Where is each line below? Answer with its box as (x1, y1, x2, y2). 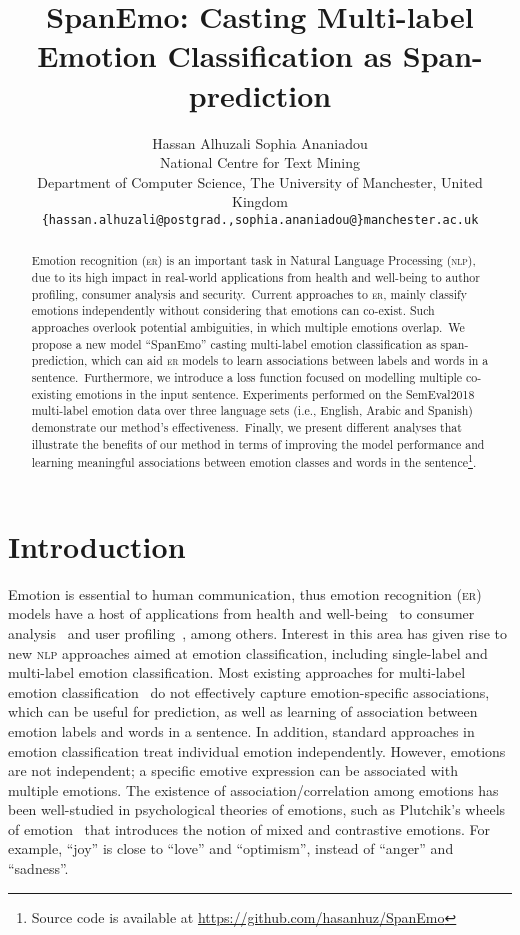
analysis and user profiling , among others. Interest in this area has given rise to (8, 622, 508, 643)
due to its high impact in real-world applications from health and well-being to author (31, 268, 480, 285)
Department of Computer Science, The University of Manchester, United (37, 171, 483, 192)
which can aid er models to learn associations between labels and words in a (91, 352, 489, 369)
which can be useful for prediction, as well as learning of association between (8, 701, 478, 722)
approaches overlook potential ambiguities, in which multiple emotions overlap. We (31, 318, 465, 335)
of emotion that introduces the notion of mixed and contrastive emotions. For (8, 818, 491, 839)
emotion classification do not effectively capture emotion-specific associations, (8, 681, 490, 702)
